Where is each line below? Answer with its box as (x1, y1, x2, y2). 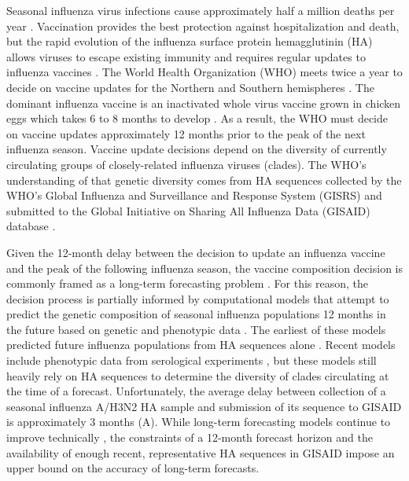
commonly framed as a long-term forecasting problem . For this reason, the (6, 275, 369, 292)
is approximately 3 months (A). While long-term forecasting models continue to (6, 413, 391, 430)
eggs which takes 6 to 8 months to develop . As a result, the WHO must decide (6, 110, 388, 127)
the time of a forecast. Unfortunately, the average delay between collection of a (6, 383, 386, 399)
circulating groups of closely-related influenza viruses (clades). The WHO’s (6, 156, 367, 172)
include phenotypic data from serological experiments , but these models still (6, 352, 377, 369)
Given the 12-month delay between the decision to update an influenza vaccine (6, 244, 385, 260)
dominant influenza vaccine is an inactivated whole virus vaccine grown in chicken (6, 94, 401, 111)
